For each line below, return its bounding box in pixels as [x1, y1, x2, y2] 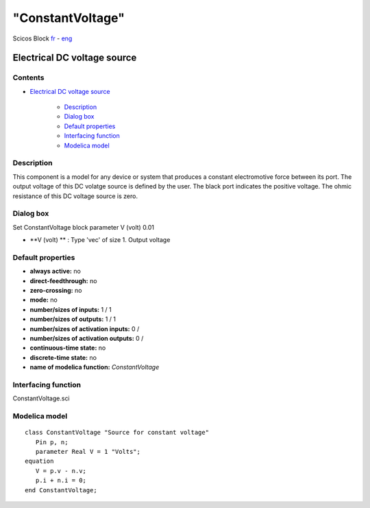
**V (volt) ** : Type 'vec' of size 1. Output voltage [29, 236, 171, 244]
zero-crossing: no [29, 287, 82, 295]
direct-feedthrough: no [29, 276, 97, 285]
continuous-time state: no [29, 343, 106, 352]
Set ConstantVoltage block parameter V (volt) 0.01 [12, 223, 154, 231]
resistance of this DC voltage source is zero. [12, 192, 138, 200]
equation [25, 457, 54, 465]
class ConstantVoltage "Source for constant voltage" [25, 428, 209, 437]
